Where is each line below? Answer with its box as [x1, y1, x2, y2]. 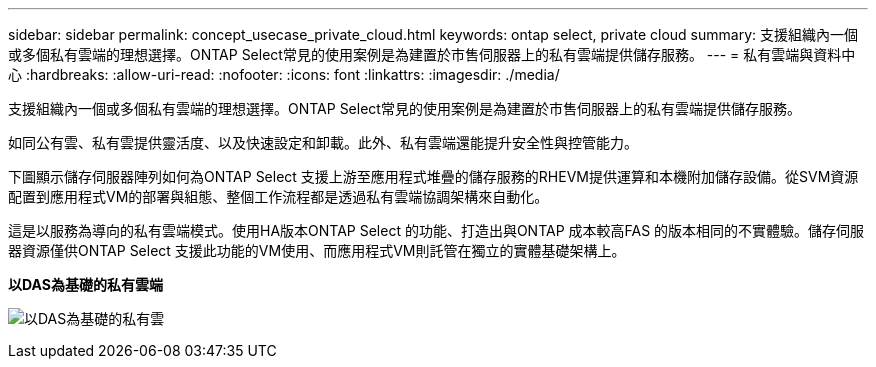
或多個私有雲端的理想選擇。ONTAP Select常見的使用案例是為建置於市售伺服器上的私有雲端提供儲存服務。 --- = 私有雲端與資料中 [8, 46, 856, 63]
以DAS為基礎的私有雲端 [8, 276, 163, 293]
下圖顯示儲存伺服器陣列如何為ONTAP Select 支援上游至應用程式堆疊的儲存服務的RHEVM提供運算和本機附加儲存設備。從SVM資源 [8, 168, 859, 185]
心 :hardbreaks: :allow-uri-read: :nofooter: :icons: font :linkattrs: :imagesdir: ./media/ [8, 66, 560, 83]
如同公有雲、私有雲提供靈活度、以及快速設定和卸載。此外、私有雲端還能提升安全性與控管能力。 [8, 134, 638, 151]
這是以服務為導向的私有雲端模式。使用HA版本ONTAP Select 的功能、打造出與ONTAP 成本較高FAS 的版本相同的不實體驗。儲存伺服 [8, 222, 865, 239]
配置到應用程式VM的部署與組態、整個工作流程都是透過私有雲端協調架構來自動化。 [8, 188, 549, 205]
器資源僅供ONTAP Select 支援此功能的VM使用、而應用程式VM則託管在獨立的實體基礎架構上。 [8, 242, 626, 259]
